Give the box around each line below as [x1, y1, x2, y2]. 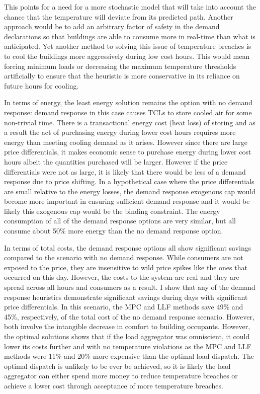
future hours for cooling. [4, 80, 79, 91]
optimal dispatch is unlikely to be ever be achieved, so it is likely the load [4, 360, 231, 371]
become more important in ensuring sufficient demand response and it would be [4, 196, 250, 206]
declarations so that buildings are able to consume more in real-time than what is [4, 31, 255, 41]
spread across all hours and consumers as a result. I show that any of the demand [4, 282, 255, 292]
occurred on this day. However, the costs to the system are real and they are [4, 272, 239, 282]
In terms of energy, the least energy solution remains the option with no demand [4, 97, 252, 108]
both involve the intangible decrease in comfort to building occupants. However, [4, 321, 250, 332]
